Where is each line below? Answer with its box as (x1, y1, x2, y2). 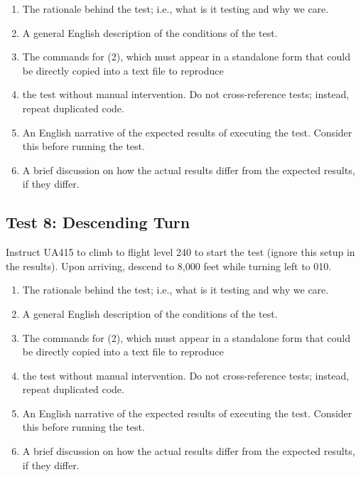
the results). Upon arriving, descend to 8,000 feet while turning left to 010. (6, 258, 332, 273)
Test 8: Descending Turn (6, 211, 190, 233)
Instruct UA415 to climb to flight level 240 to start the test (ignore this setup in (6, 245, 355, 259)
